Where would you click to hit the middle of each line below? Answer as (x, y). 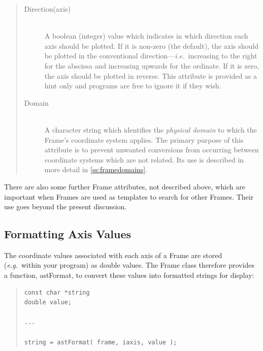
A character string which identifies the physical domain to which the (151, 129)
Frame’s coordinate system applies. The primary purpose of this (144, 139)
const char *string (57, 292)
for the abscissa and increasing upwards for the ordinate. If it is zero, (152, 65)
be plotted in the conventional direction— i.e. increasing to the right (151, 56)
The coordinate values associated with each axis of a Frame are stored (113, 255)
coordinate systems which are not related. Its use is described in (144, 159)
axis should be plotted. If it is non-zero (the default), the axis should (152, 45)
